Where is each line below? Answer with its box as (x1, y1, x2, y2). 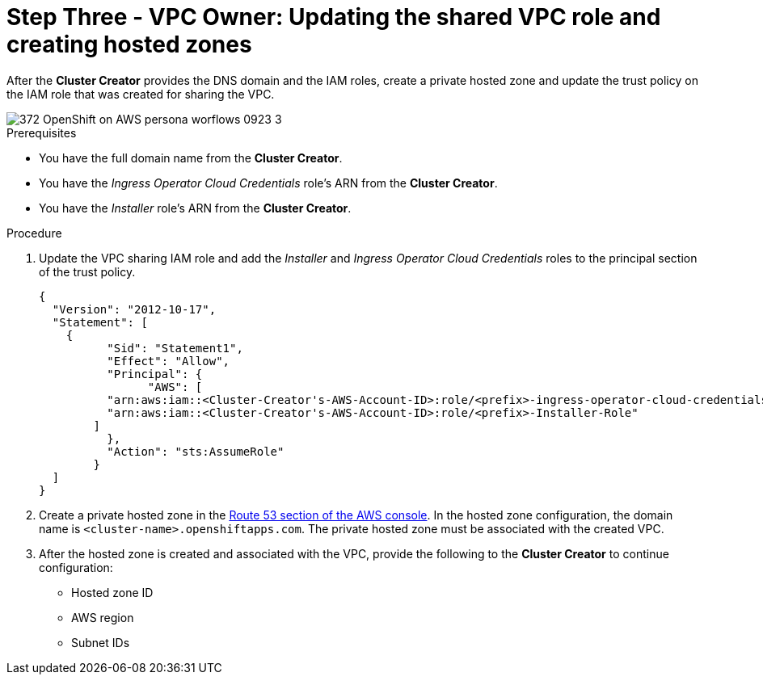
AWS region (71, 610, 134, 624)
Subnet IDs (71, 635, 130, 649)
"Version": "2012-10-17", (52, 302, 217, 316)
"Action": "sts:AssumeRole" (107, 444, 285, 458)
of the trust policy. (39, 264, 136, 279)
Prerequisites (6, 125, 77, 140)
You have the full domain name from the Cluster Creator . (39, 150, 343, 165)
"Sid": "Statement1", (107, 341, 243, 355)
